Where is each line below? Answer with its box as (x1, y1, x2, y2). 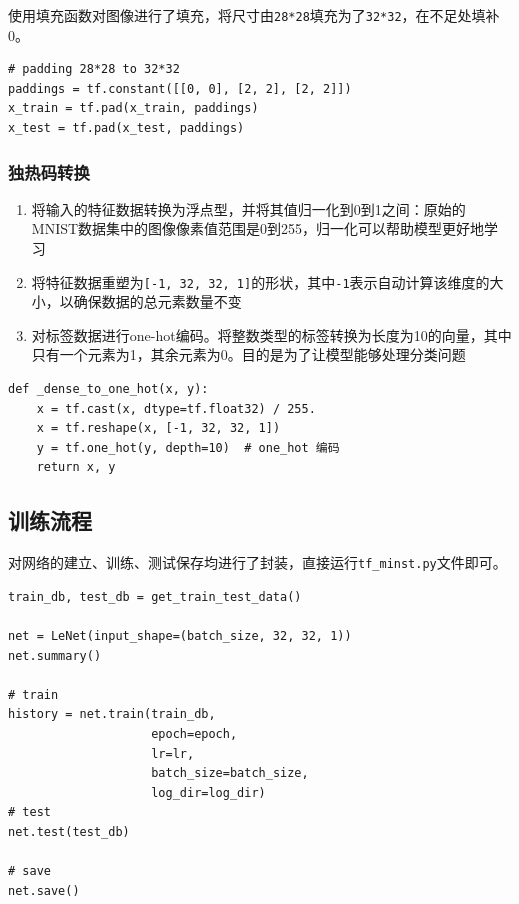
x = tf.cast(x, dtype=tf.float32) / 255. (36, 401, 316, 416)
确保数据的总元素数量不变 (73, 291, 242, 312)
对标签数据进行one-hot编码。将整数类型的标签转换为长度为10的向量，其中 (31, 324, 512, 345)
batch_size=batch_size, (151, 766, 309, 781)
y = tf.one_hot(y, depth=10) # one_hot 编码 (36, 440, 340, 455)
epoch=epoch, (151, 727, 238, 742)
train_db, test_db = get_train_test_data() (8, 589, 302, 604)
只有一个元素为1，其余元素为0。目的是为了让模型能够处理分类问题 (31, 344, 466, 365)
